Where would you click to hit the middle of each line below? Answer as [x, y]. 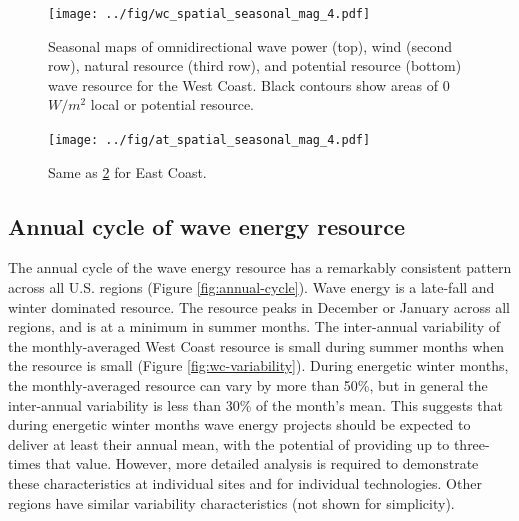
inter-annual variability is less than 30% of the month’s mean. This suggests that [255, 404]
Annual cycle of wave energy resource [207, 225]
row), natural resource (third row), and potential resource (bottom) [255, 65]
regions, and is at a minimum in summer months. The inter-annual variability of [254, 326]
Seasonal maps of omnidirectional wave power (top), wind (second [250, 45]
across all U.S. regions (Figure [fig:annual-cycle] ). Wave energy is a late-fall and [251, 287]
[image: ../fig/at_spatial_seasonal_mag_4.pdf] [209, 140]
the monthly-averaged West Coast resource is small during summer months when [256, 345]
